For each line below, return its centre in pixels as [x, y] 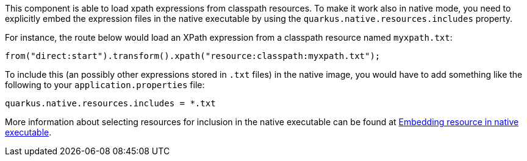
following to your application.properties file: [105, 85]
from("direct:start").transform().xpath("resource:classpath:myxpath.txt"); [193, 56]
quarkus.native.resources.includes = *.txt [110, 103]
